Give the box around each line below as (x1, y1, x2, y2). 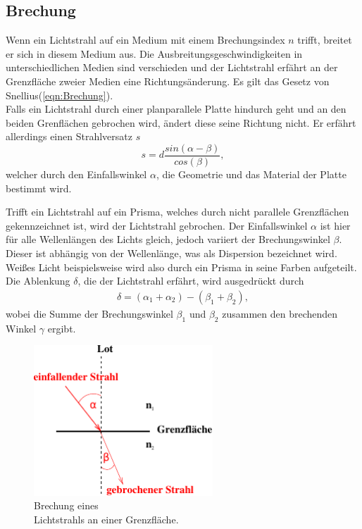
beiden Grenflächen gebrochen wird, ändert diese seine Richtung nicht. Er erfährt (6, 115, 356, 130)
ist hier (320, 218, 351, 232)
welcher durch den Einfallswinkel (6, 167, 147, 182)
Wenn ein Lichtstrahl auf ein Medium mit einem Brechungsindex (6, 32, 285, 47)
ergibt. (47, 320, 76, 335)
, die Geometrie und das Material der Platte (156, 167, 347, 182)
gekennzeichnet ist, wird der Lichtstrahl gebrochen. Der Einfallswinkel (6, 218, 308, 232)
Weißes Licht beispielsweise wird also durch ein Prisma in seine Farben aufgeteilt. (6, 259, 357, 274)
